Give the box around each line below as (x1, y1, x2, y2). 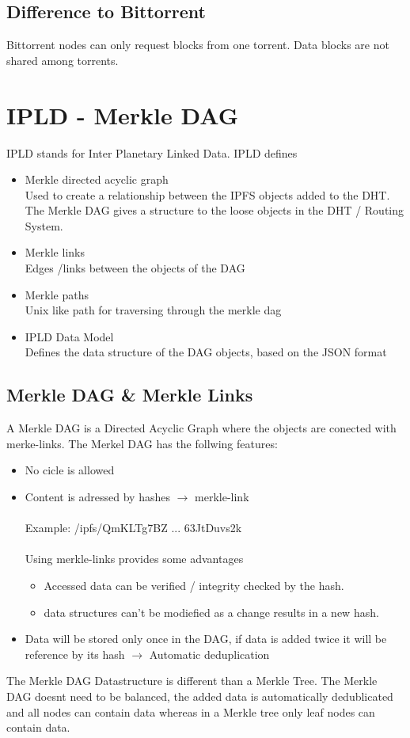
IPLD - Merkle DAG (6, 98, 239, 131)
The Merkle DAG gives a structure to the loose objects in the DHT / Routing (25, 202, 404, 219)
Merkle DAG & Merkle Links (6, 382, 253, 407)
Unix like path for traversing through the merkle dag (25, 302, 282, 318)
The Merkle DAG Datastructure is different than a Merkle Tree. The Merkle (6, 672, 378, 689)
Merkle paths (25, 286, 89, 302)
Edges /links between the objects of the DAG (25, 260, 245, 276)
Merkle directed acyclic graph (25, 171, 169, 188)
